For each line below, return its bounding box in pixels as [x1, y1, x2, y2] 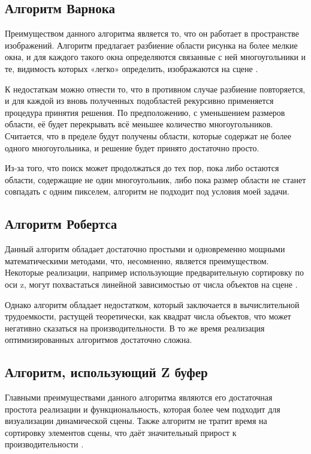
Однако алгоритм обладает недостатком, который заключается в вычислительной [5, 298, 300, 310]
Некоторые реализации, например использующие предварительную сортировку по [5, 266, 304, 279]
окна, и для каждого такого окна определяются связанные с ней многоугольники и [5, 50, 306, 63]
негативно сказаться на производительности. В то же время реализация [5, 321, 265, 334]
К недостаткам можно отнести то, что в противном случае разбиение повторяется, [5, 82, 306, 95]
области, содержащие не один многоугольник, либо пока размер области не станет [5, 173, 306, 186]
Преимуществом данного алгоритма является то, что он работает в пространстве [5, 27, 299, 40]
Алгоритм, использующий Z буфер [5, 363, 208, 381]
